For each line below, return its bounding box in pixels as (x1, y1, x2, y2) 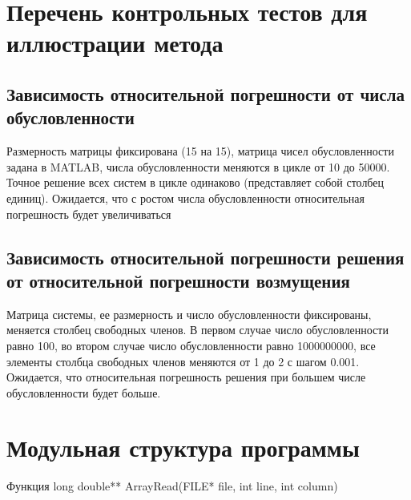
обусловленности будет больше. (6, 384, 161, 401)
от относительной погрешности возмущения (6, 268, 350, 292)
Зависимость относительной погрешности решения (6, 244, 405, 269)
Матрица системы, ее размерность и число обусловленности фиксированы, (6, 305, 372, 322)
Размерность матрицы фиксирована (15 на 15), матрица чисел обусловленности (6, 143, 394, 159)
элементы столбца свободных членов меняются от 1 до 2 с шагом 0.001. (6, 353, 360, 369)
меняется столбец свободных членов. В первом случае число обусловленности (6, 321, 389, 338)
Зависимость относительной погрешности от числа (6, 81, 405, 106)
